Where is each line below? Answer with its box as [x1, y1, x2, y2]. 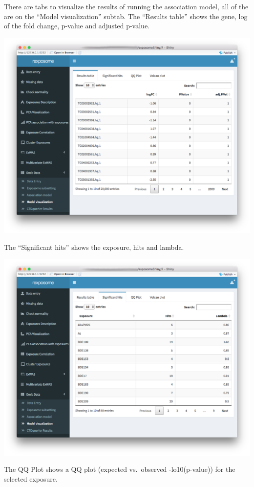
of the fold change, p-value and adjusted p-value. [4, 21, 149, 31]
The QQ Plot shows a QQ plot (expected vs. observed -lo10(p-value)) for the [4, 464, 235, 474]
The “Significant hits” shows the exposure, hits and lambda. [4, 242, 184, 252]
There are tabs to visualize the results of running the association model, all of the [4, 1, 249, 11]
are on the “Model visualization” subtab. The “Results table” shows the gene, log [4, 11, 248, 21]
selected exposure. [4, 473, 58, 484]
